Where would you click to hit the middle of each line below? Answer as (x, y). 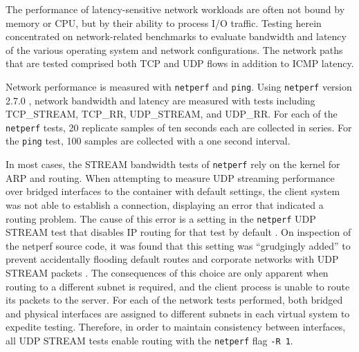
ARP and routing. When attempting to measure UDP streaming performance (170, 177)
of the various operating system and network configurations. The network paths (174, 49)
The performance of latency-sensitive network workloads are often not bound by (175, 9)
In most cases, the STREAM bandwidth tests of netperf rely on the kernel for (173, 164)
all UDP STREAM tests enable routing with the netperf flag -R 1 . (149, 340)
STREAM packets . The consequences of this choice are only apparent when (167, 272)
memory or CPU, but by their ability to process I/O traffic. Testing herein (164, 22)
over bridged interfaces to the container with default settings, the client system (173, 191)
